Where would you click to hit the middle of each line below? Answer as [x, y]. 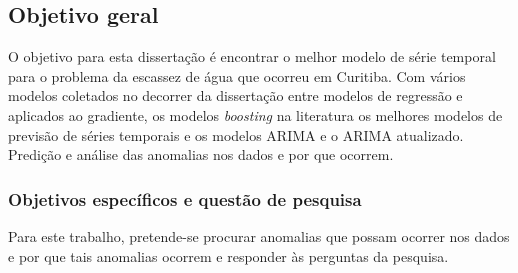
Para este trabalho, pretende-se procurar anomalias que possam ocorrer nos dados [259, 235]
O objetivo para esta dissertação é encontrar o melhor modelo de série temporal [252, 56]
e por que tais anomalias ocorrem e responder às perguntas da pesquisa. [228, 255]
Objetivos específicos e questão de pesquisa [185, 198]
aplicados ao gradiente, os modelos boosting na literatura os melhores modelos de [255, 114]
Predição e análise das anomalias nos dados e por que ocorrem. [201, 154]
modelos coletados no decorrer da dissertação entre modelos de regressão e [235, 95]
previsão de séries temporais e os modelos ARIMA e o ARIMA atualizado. [236, 134]
